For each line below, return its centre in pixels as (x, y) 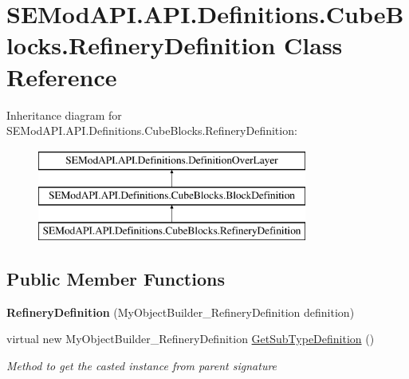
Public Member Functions (116, 279)
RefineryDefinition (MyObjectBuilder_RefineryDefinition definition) (181, 312)
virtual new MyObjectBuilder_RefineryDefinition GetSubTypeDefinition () (191, 339)
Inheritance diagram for (64, 114)
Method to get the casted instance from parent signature (142, 366)
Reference (62, 76)
